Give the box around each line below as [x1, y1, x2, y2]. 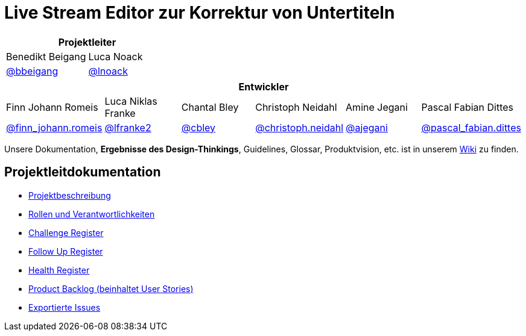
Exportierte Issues [28, 302, 101, 313]
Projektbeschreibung [28, 190, 111, 201]
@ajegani [346, 121, 388, 134]
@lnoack [88, 64, 128, 77]
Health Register [28, 264, 90, 275]
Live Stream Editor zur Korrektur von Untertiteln [4, 2, 395, 23]
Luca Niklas [104, 95, 157, 107]
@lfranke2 [104, 121, 151, 134]
